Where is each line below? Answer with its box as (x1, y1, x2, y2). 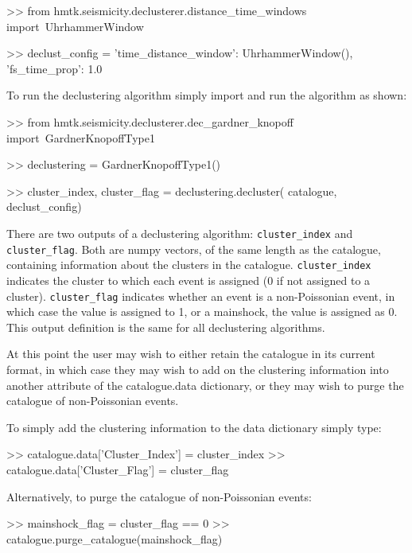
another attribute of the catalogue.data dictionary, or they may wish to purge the (6, 376, 404, 393)
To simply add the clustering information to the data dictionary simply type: (6, 419, 382, 435)
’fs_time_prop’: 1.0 (6, 60, 103, 76)
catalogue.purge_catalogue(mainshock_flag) (6, 530, 223, 547)
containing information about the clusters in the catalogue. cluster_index (6, 256, 371, 273)
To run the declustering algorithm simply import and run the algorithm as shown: (6, 87, 407, 103)
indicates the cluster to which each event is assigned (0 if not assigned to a (6, 271, 371, 288)
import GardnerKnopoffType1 (6, 129, 155, 146)
